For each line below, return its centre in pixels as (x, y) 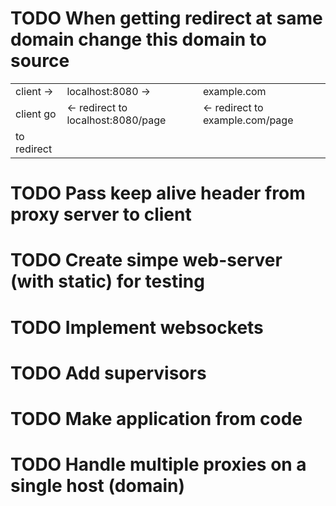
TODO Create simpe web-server (146, 260)
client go (36, 114)
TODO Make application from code (156, 418)
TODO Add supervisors (108, 373)
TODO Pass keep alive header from (158, 193)
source (40, 61)
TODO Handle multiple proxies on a (158, 464)
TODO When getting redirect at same (166, 18)
